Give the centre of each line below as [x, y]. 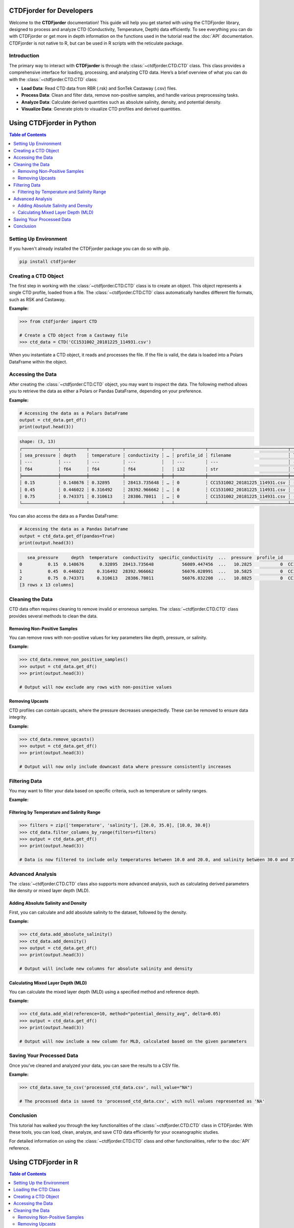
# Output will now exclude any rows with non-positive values [96, 687]
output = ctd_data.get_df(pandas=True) [67, 536]
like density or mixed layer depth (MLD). [49, 891]
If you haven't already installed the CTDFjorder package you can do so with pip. [90, 249]
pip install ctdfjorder [48, 262]
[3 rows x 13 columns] [47, 585]
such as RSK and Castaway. [37, 299]
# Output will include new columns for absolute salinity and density [106, 969]
